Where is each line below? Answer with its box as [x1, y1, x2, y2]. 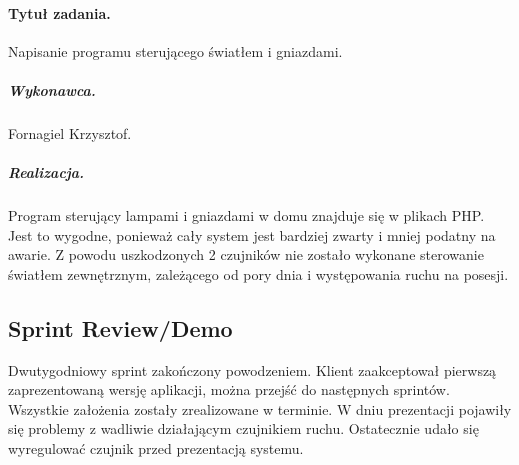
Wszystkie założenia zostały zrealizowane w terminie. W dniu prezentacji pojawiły [8, 398, 512, 419]
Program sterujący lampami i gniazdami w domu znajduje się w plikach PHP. [8, 205, 485, 226]
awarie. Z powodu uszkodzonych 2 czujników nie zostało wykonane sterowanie [8, 244, 484, 265]
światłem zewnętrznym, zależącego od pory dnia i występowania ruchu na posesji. [8, 263, 509, 284]
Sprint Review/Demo [8, 312, 233, 343]
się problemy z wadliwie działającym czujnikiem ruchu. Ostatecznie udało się [8, 418, 479, 439]
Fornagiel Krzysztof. [8, 122, 132, 143]
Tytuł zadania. [8, 2, 111, 23]
